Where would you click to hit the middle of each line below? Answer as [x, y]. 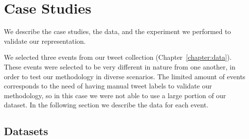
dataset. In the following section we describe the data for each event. [106, 105]
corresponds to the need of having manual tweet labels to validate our [108, 86]
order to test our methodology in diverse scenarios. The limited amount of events [125, 76]
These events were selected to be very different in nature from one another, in [120, 66]
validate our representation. [45, 41]
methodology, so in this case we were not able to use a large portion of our [115, 95]
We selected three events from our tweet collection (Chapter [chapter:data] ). [118, 57]
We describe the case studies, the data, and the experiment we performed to [117, 31]
